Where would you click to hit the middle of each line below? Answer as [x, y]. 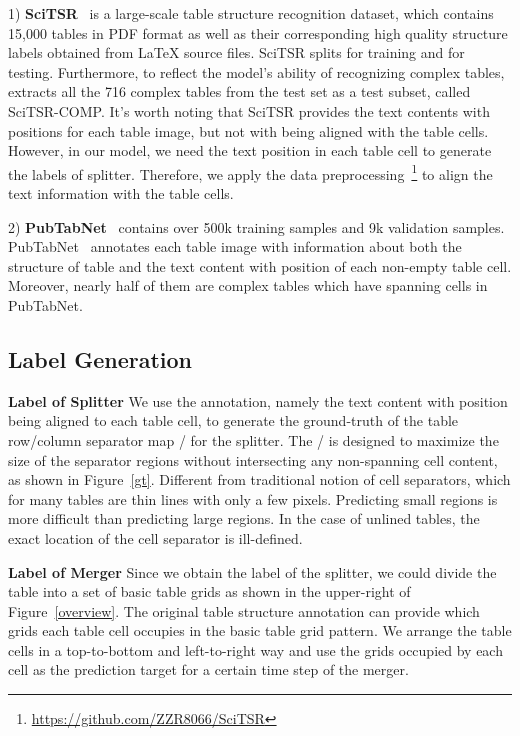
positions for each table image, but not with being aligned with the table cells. [248, 130]
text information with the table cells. [121, 193]
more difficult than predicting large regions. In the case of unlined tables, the [244, 518]
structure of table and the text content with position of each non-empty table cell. [260, 265]
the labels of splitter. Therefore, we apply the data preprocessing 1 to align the [250, 172]
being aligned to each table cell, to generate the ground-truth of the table [233, 420]
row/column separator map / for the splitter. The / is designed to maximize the [253, 439]
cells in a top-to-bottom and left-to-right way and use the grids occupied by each [255, 649]
